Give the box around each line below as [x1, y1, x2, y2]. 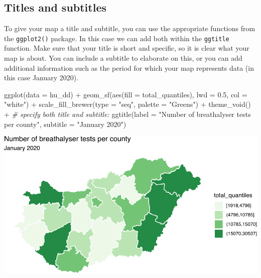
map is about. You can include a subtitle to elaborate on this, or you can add [4, 53, 242, 63]
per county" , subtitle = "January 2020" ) [4, 118, 126, 129]
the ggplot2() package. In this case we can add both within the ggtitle [4, 33, 229, 43]
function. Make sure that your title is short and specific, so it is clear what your [4, 43, 249, 53]
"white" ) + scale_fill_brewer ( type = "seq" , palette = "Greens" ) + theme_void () [4, 99, 251, 109]
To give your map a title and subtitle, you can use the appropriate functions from [4, 23, 255, 34]
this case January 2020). [4, 72, 79, 83]
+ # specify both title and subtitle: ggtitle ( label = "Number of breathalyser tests [4, 109, 251, 119]
